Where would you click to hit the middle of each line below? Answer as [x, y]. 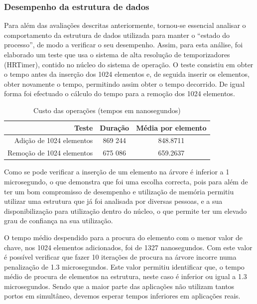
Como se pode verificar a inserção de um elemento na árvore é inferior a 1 [117, 172]
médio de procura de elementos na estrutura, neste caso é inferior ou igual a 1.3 [126, 276]
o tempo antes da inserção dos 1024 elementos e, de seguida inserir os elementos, [127, 74]
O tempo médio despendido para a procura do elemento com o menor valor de [123, 237]
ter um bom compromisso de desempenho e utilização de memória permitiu [119, 191]
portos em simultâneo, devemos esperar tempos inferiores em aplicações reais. [122, 296]
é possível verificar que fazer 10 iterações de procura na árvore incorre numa [120, 257]
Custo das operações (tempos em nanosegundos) [107, 110]
